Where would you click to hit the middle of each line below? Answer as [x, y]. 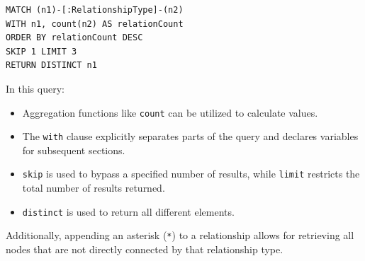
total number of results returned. [94, 188]
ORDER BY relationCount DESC [74, 38]
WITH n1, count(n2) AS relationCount [95, 24]
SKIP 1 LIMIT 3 [41, 51]
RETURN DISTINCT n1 [51, 65]
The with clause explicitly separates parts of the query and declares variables [190, 136]
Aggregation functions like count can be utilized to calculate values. [170, 112]
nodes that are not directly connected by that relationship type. [145, 249]
